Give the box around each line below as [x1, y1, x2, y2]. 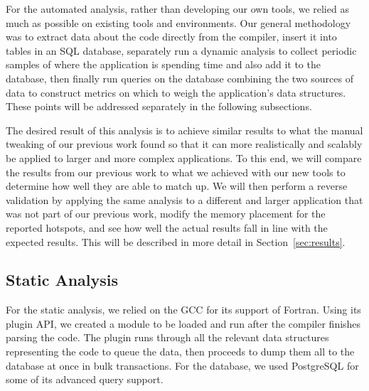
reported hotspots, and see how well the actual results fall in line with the [6, 220, 328, 235]
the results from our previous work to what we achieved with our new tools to [6, 164, 346, 179]
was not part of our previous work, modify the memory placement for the [6, 206, 326, 221]
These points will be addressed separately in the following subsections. [6, 99, 312, 114]
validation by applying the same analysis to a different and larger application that [6, 192, 363, 207]
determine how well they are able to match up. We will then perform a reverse [6, 178, 348, 193]
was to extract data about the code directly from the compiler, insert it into [6, 29, 337, 44]
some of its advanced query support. [6, 372, 164, 387]
